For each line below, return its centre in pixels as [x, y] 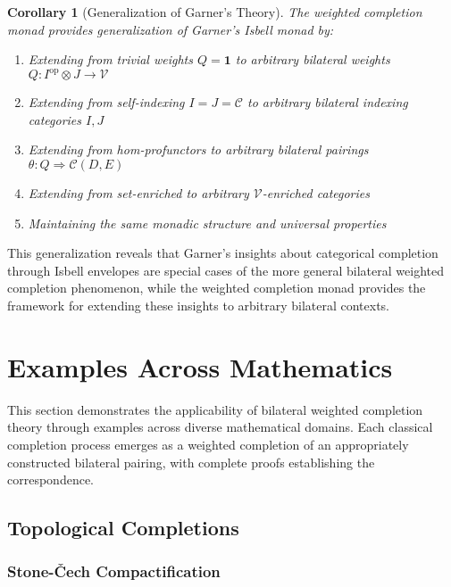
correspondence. [50, 480]
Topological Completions [123, 528]
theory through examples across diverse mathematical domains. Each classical [220, 427]
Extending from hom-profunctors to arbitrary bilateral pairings [198, 149]
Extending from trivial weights [110, 59]
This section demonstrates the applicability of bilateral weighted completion [215, 409]
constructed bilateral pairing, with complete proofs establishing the [191, 462]
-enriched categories [316, 193]
